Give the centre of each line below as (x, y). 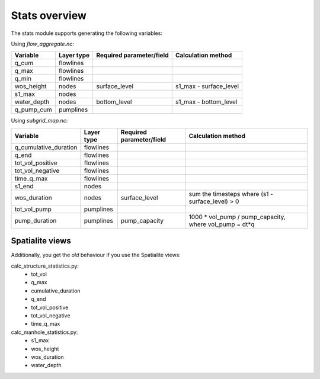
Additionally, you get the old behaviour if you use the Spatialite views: (96, 255)
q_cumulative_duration (46, 147)
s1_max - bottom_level (206, 102)
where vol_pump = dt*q (222, 224)
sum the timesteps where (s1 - (231, 194)
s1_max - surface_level (207, 86)
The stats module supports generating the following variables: (87, 33)
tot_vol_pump (33, 209)
